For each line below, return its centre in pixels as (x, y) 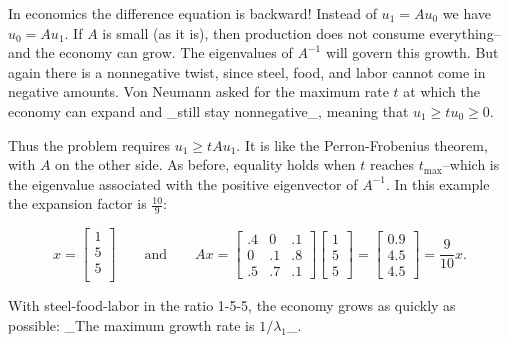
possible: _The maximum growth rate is (131, 324)
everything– (465, 32)
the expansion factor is (77, 203)
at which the (441, 91)
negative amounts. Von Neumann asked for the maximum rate (198, 91)
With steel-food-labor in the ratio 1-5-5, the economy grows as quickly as (232, 305)
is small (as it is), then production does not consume (263, 32)
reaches (392, 164)
